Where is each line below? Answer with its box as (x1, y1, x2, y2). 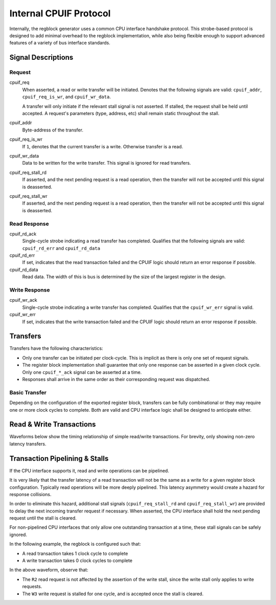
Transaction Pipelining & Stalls (9, 454, 109, 463)
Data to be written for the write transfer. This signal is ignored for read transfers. (22, 160, 191, 166)
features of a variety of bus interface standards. (9, 40, 110, 46)
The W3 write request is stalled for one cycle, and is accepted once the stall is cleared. (22, 591, 204, 597)
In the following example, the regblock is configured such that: (9, 541, 141, 547)
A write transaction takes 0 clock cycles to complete (22, 557, 133, 564)
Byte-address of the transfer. (22, 127, 84, 133)
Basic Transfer (9, 389, 47, 396)
